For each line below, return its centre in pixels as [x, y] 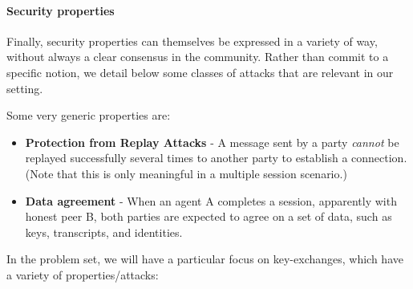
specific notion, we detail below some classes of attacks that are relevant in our [200, 72]
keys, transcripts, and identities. [104, 232]
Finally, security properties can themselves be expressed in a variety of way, [192, 41]
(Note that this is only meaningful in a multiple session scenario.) [186, 173]
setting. [25, 88]
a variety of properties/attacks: [83, 274]
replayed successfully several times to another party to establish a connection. [216, 158]
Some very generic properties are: [89, 115]
